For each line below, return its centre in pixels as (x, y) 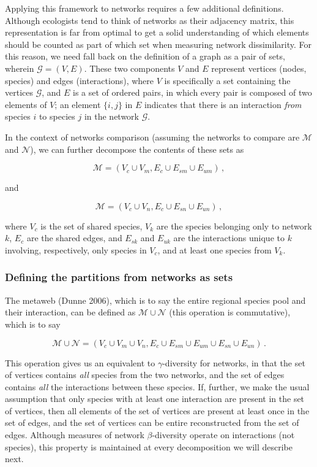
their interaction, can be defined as (70, 312)
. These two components (129, 68)
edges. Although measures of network (75, 435)
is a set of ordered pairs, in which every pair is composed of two (192, 92)
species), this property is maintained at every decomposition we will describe (149, 446)
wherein (20, 68)
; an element (78, 104)
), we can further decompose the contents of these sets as (137, 149)
